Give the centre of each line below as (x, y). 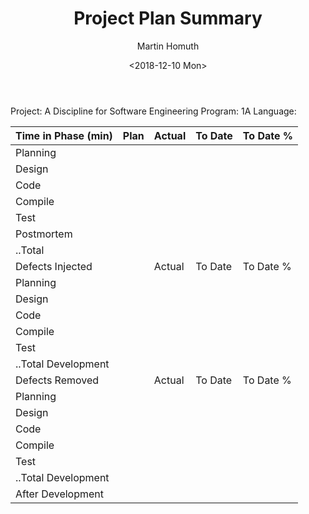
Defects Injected (54, 266)
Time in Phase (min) (64, 135)
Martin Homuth (168, 46)
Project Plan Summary (168, 18)
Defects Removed (57, 380)
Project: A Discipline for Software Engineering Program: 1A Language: (153, 111)
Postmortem (44, 234)
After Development (60, 494)
